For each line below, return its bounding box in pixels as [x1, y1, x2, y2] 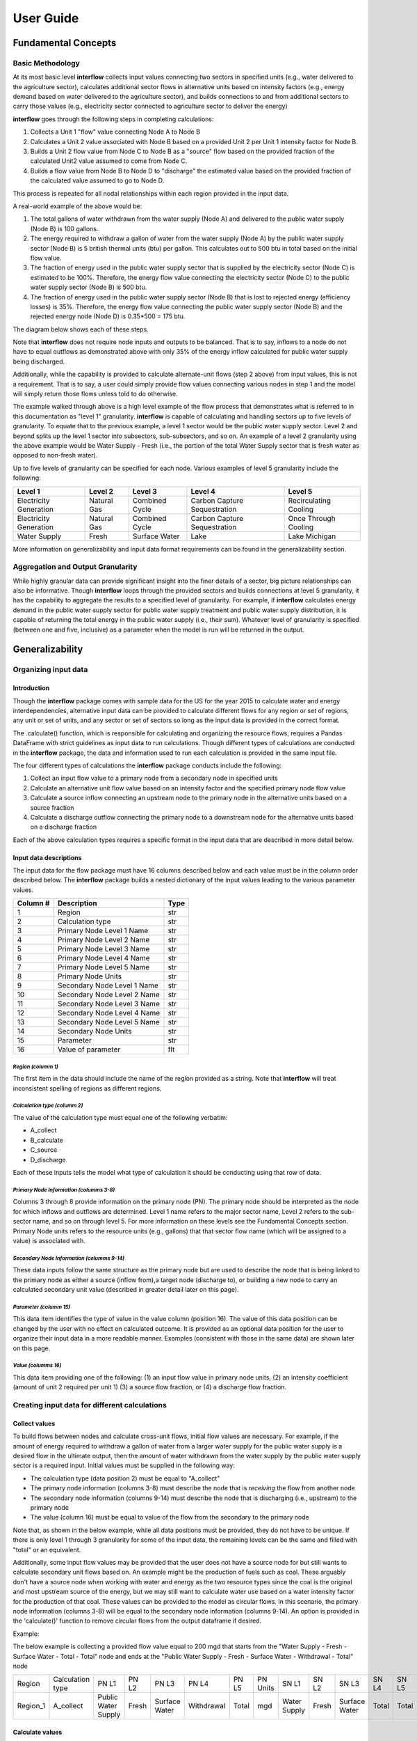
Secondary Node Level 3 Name [57, 999, 160, 1009]
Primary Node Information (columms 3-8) [13, 1186, 115, 1194]
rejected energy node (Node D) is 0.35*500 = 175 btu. [30, 312, 186, 320]
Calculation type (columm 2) [13, 1102, 83, 1109]
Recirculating [288, 495, 332, 505]
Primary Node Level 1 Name [57, 926, 149, 936]
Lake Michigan [288, 531, 336, 541]
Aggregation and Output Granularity [13, 562, 138, 572]
